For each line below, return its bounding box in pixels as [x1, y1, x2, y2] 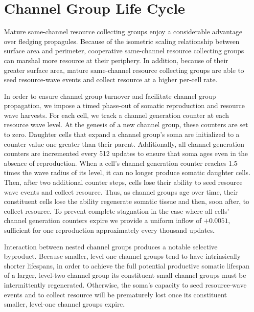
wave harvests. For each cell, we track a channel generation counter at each [4, 110, 229, 120]
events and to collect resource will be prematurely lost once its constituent [4, 289, 227, 299]
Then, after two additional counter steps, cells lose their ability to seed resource [4, 177, 243, 187]
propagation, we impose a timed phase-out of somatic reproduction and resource [4, 100, 245, 111]
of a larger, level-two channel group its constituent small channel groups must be [4, 270, 246, 280]
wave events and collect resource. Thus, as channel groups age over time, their [4, 186, 238, 197]
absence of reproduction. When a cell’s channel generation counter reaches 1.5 [4, 157, 238, 168]
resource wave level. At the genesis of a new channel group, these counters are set [4, 119, 248, 130]
